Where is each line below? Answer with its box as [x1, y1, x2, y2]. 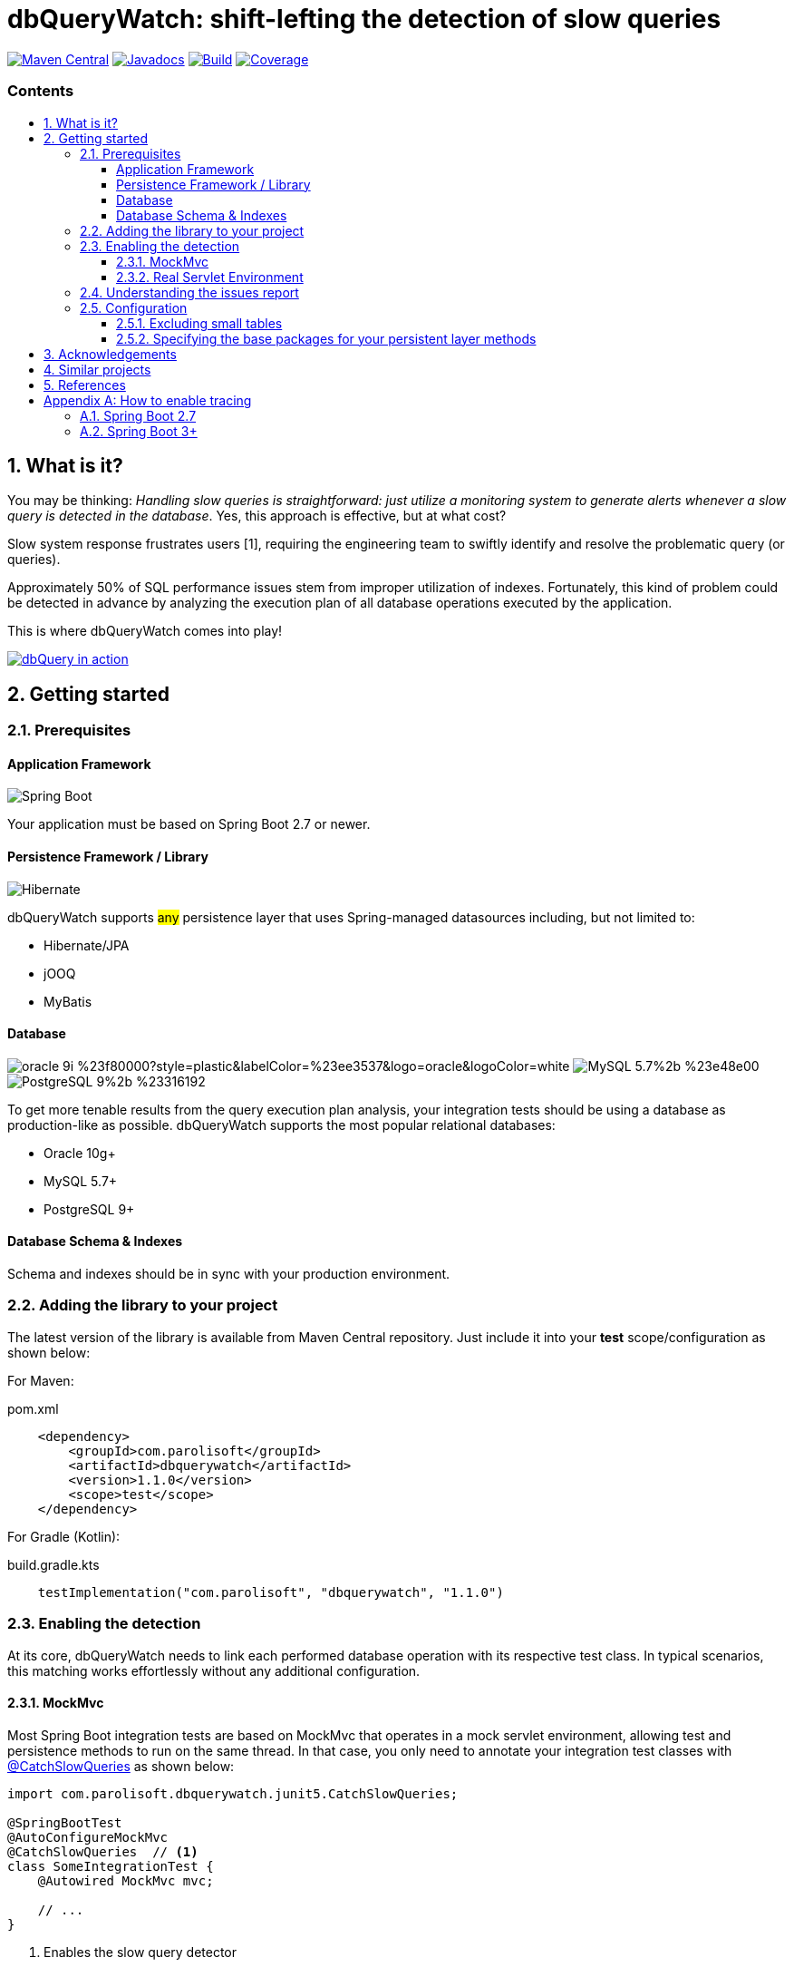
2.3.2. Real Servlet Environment [116, 268, 304, 285]
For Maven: [7, 1372, 74, 1388]
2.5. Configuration [80, 299, 188, 316]
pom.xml [7, 1400, 59, 1417]
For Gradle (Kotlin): [7, 1528, 121, 1544]
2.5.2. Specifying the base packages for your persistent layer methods [116, 330, 537, 346]
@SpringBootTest [7, 1815, 122, 1830]
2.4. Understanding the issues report [80, 284, 299, 300]
